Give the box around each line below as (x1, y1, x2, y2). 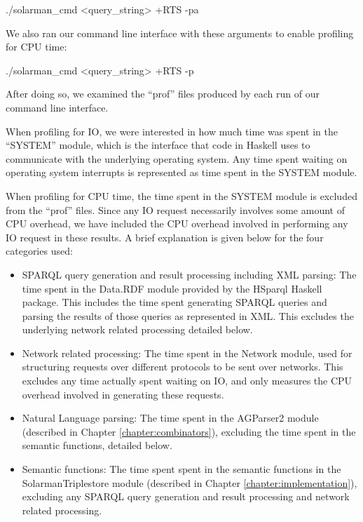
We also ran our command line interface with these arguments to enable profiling (6, 25, 354, 40)
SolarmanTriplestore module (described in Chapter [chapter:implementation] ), (22, 475, 357, 490)
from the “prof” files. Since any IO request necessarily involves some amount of (6, 202, 345, 217)
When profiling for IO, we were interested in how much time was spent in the (6, 123, 338, 138)
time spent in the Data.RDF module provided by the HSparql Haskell (22, 281, 322, 295)
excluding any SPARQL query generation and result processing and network (22, 489, 350, 504)
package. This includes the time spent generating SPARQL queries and (22, 295, 327, 309)
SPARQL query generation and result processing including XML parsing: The (22, 267, 357, 281)
